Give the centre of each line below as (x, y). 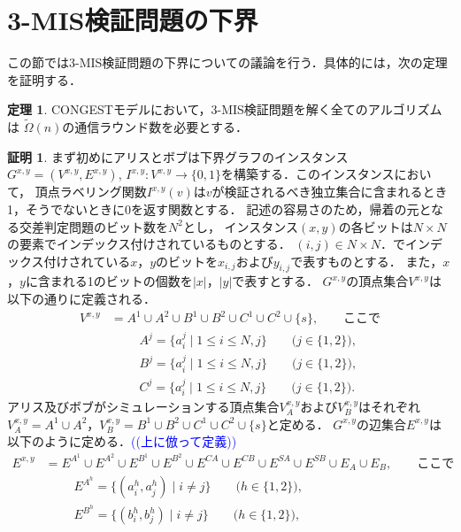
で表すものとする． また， (367, 261)
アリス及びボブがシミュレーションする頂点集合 (143, 406)
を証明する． (44, 79)
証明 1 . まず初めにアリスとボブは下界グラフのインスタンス (178, 156)
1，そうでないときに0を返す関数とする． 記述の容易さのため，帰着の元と (219, 208)
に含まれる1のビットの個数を (109, 281)
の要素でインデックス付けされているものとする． (149, 244)
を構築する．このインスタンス (307, 174)
